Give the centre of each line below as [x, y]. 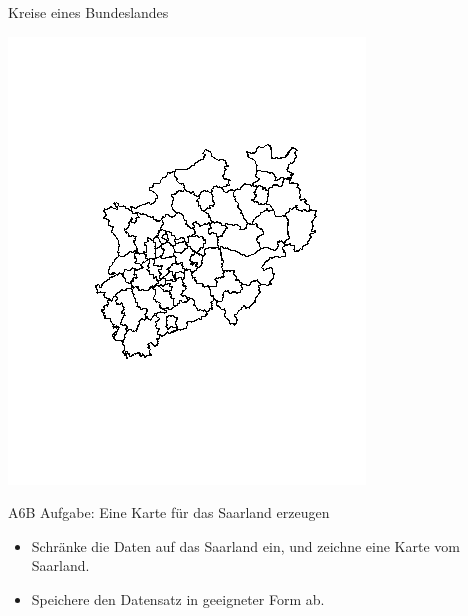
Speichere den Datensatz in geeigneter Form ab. [178, 598]
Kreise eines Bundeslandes [88, 12]
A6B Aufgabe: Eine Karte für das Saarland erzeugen [169, 512]
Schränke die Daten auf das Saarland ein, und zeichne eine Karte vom [245, 545]
